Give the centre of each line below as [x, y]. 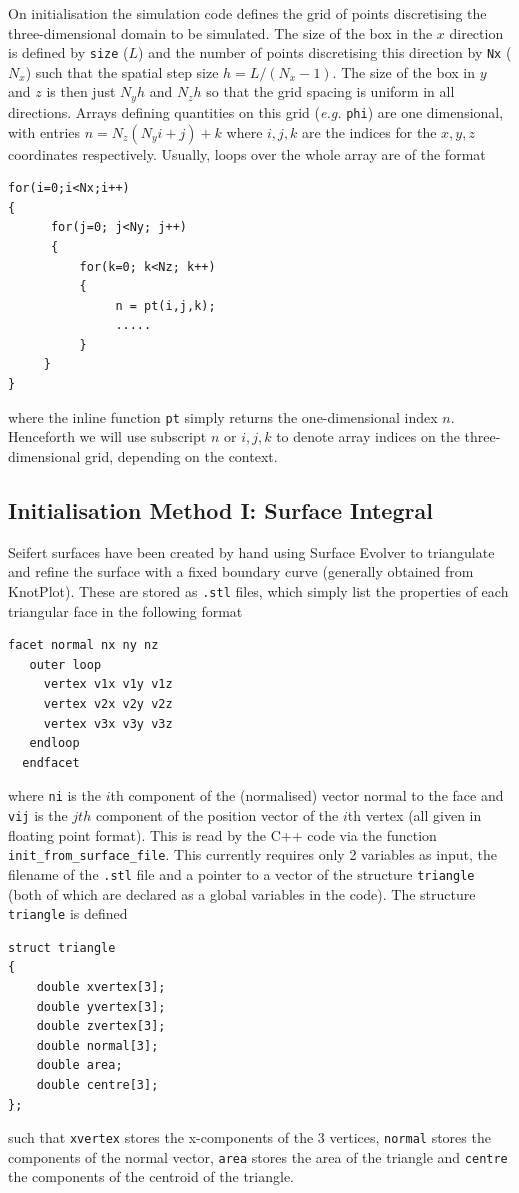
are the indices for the [369, 131]
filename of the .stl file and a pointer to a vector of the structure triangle [241, 873]
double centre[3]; [97, 1084]
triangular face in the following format [125, 610]
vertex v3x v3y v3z [108, 723]
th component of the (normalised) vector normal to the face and [307, 795]
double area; [79, 1065]
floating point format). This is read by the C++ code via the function [222, 834]
